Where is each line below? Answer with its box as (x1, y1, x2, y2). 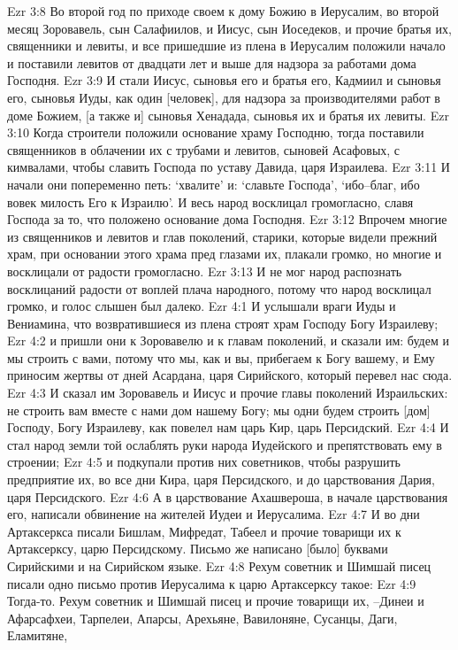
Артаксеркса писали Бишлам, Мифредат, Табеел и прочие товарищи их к (7, 522, 401, 540)
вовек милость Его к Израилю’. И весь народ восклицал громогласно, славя (7, 192, 414, 211)
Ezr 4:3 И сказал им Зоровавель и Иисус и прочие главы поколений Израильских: (7, 383, 448, 402)
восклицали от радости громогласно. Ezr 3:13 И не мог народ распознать (7, 261, 402, 280)
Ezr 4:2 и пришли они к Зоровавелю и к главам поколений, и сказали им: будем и (7, 331, 449, 350)
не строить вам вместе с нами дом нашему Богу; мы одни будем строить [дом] (7, 400, 431, 419)
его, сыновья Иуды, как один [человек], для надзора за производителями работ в (7, 88, 440, 106)
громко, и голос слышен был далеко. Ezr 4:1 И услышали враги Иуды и (7, 297, 396, 315)
